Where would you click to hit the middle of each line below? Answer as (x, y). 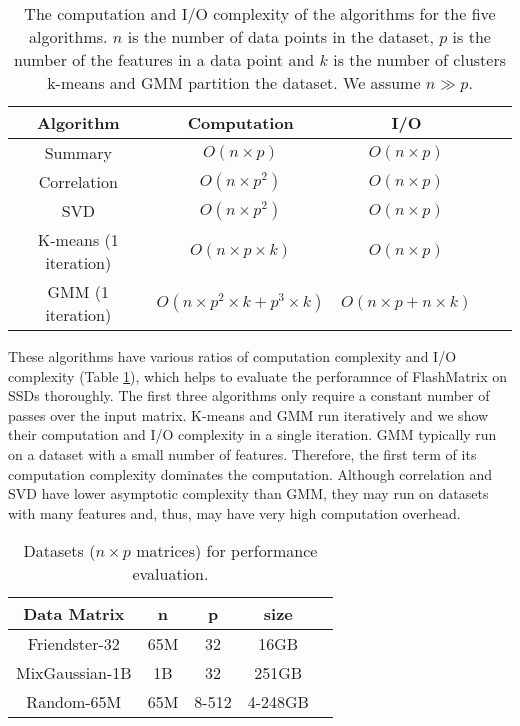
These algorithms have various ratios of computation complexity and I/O (232, 356)
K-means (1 (78, 239)
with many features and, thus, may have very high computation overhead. (234, 512)
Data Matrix (74, 614)
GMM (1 (78, 291)
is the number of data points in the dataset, (280, 36)
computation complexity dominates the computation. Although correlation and (250, 473)
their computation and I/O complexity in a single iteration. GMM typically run (252, 434)
